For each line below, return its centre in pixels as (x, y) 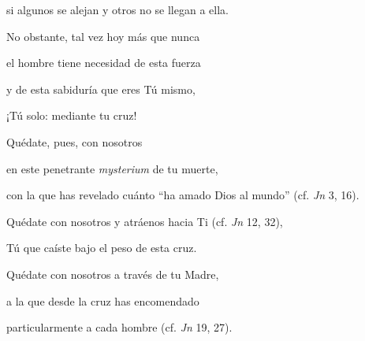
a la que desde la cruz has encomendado (103, 300)
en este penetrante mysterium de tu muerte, (112, 168)
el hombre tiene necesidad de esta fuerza (104, 63)
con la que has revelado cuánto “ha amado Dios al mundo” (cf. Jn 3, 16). (183, 195)
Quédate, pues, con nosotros (74, 141)
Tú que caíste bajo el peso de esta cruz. (102, 248)
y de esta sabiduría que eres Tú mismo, (101, 89)
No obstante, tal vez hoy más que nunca (103, 36)
